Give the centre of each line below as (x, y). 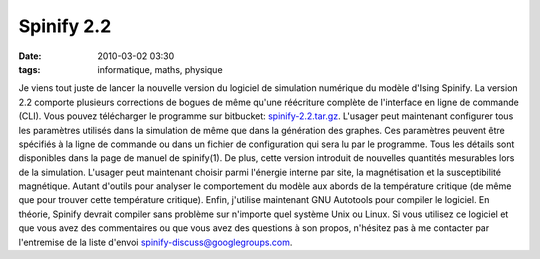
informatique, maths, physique (160, 69)
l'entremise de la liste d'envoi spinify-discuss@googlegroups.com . (155, 242)
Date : (30, 56)
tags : (29, 69)
